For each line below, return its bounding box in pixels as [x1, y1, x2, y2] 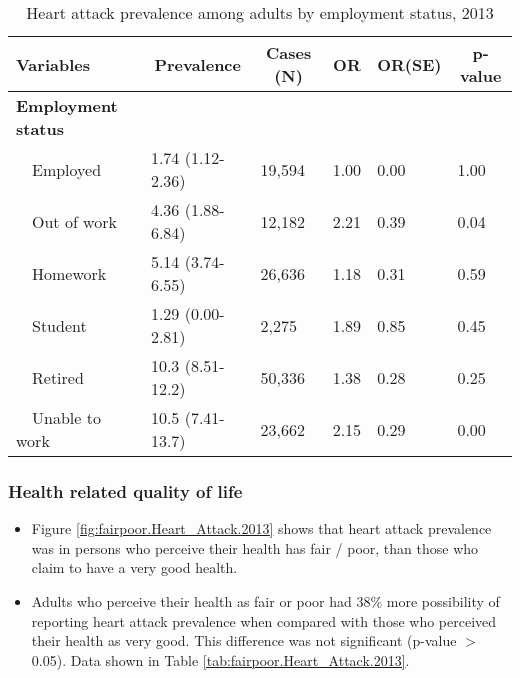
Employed [32, 157, 102, 181]
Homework [32, 261, 107, 285]
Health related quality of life [8, 478, 243, 503]
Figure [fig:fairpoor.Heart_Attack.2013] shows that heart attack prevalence [31, 518, 492, 539]
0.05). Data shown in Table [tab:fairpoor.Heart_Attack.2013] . [31, 649, 410, 670]
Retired [32, 365, 84, 389]
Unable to [32, 406, 101, 429]
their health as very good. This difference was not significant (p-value [31, 630, 457, 651]
